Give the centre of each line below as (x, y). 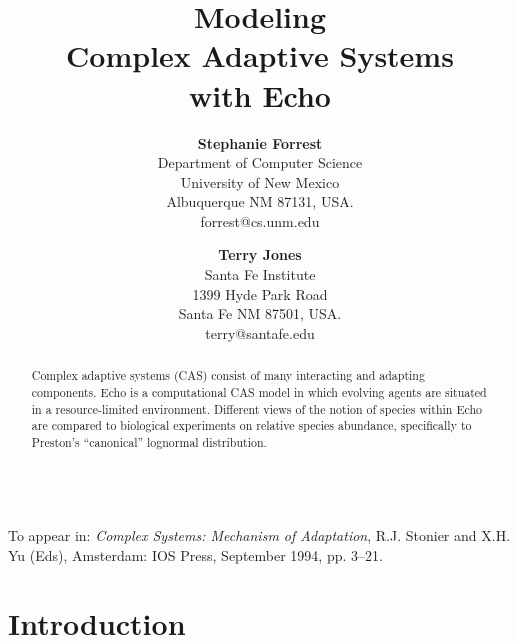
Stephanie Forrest (260, 142)
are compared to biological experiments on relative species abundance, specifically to (251, 425)
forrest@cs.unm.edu (260, 220)
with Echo (260, 94)
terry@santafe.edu (260, 332)
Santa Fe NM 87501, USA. (260, 313)
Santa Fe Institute (260, 274)
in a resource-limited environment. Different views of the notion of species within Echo (257, 408)
